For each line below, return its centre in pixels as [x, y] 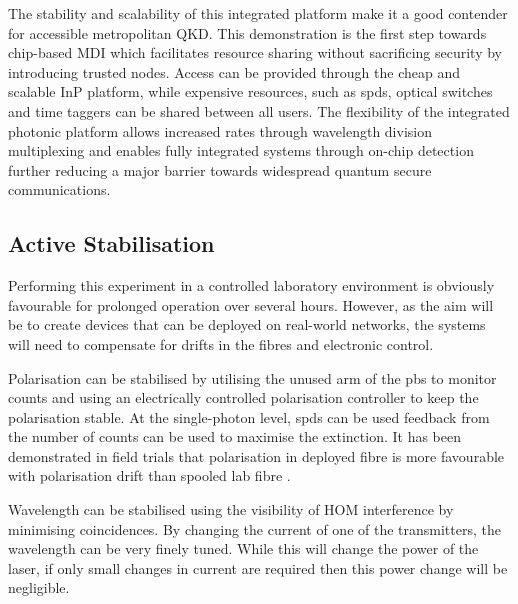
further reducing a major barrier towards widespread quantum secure [220, 169]
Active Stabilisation [111, 243]
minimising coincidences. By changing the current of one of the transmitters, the [254, 528]
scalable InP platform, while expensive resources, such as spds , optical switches [250, 91]
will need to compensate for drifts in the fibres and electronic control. [221, 343]
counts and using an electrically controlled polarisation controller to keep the [243, 397]
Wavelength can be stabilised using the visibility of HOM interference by [231, 509]
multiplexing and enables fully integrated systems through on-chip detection [241, 150]
